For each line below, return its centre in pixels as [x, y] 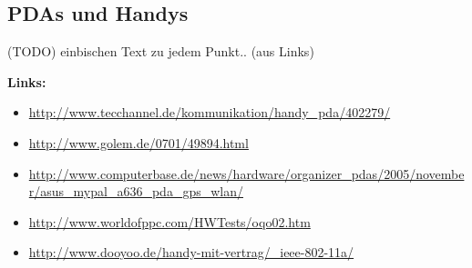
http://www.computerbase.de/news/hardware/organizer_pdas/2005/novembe [246, 173]
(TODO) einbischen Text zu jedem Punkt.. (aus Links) [161, 51]
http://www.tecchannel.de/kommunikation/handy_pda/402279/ [210, 112]
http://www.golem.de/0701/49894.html [139, 142]
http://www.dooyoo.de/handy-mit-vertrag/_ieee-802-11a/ [191, 252]
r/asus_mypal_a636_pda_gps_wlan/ [136, 191]
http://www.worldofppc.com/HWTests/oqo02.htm [169, 221]
